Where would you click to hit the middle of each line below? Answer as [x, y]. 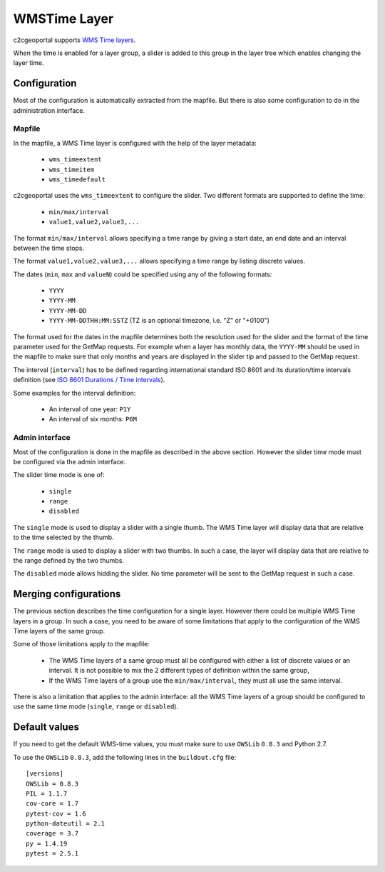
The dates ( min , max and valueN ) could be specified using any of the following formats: [143, 274]
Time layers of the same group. [59, 631]
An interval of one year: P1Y [90, 409]
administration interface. [49, 110]
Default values [46, 727]
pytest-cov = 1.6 [56, 813]
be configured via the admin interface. [70, 461]
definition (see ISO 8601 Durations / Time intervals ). [89, 380]
